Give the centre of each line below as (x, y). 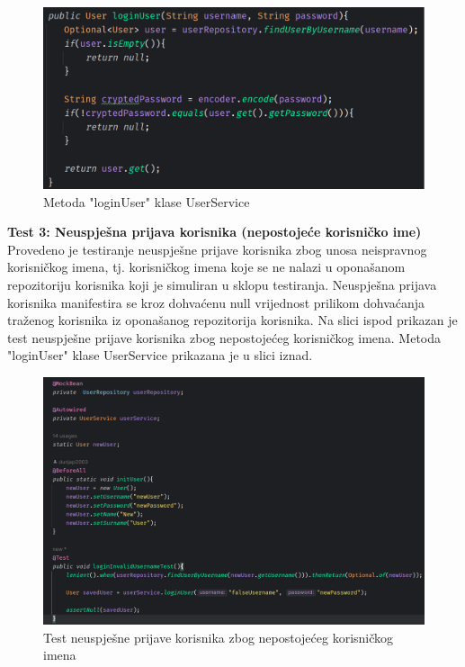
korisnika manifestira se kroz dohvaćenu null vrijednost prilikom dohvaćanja (216, 302)
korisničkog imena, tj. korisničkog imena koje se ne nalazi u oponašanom (206, 267)
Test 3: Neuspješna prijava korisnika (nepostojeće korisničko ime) (215, 232)
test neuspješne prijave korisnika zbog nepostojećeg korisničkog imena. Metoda (224, 337)
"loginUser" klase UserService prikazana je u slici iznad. (160, 355)
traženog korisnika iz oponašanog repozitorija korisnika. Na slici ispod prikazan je (232, 320)
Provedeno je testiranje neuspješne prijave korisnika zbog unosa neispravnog (217, 249)
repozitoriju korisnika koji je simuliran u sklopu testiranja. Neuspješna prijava (222, 285)
